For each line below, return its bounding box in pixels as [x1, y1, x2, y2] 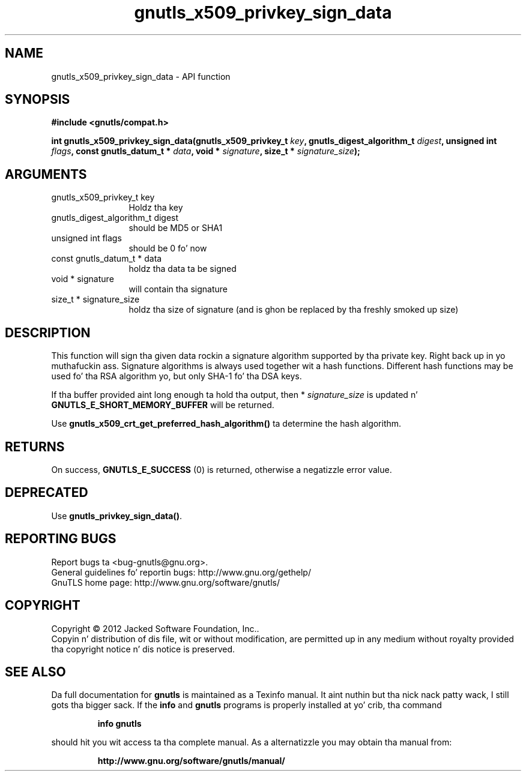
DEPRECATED [5, 485, 88, 501]
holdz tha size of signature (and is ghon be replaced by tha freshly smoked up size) [128, 304, 459, 315]
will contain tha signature [128, 284, 228, 295]
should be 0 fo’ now [128, 243, 207, 254]
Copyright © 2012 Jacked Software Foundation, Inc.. [51, 623, 259, 634]
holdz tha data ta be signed [128, 263, 237, 274]
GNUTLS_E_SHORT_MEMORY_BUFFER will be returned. [51, 400, 274, 411]
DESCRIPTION [5, 325, 91, 340]
